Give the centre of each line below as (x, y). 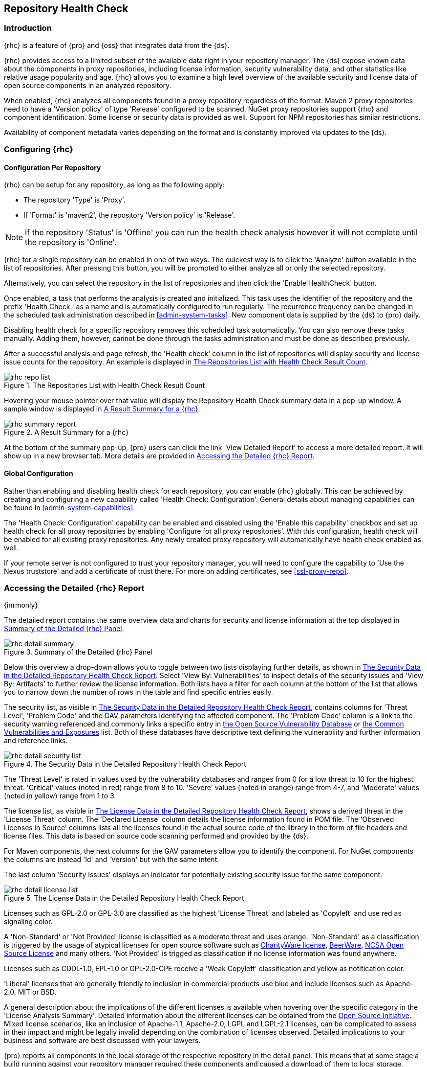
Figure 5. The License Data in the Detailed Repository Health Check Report (124, 898)
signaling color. (28, 922)
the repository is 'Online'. (71, 242)
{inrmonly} (21, 605)
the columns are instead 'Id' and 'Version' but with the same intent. (112, 860)
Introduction (28, 28)
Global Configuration (39, 473)
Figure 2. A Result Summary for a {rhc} (66, 432)
